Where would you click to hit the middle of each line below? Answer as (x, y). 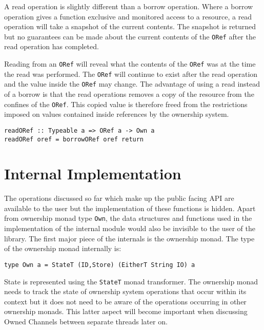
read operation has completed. (52, 46)
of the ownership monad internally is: (63, 248)
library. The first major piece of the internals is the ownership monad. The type (129, 238)
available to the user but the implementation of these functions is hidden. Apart (130, 208)
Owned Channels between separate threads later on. (86, 321)
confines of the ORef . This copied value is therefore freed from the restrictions (126, 104)
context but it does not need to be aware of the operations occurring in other (125, 301)
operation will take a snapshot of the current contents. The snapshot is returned (130, 26)
